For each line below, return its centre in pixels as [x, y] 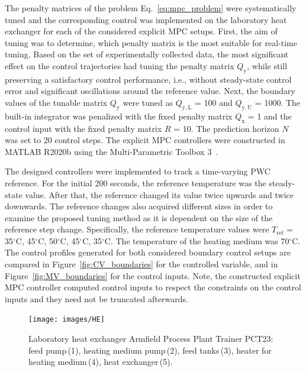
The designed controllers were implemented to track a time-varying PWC [138, 171]
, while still [267, 65]
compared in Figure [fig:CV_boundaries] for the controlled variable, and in [141, 264]
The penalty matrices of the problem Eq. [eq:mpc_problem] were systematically [151, 8]
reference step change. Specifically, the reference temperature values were [137, 229]
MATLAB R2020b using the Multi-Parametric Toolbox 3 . [112, 151]
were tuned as [148, 102]
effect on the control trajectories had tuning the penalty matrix [120, 65]
